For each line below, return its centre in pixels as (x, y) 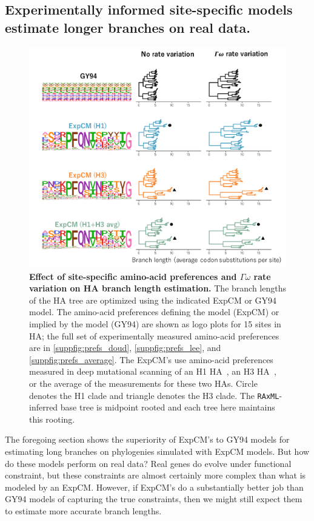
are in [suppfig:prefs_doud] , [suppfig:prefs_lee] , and (125, 348)
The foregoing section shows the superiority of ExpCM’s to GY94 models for (147, 439)
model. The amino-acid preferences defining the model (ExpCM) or (154, 312)
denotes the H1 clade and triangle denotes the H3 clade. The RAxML (154, 395)
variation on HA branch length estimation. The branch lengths (158, 288)
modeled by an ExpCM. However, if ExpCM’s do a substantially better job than (154, 487)
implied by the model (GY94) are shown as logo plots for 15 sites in (155, 324)
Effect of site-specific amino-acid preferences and (133, 276)
